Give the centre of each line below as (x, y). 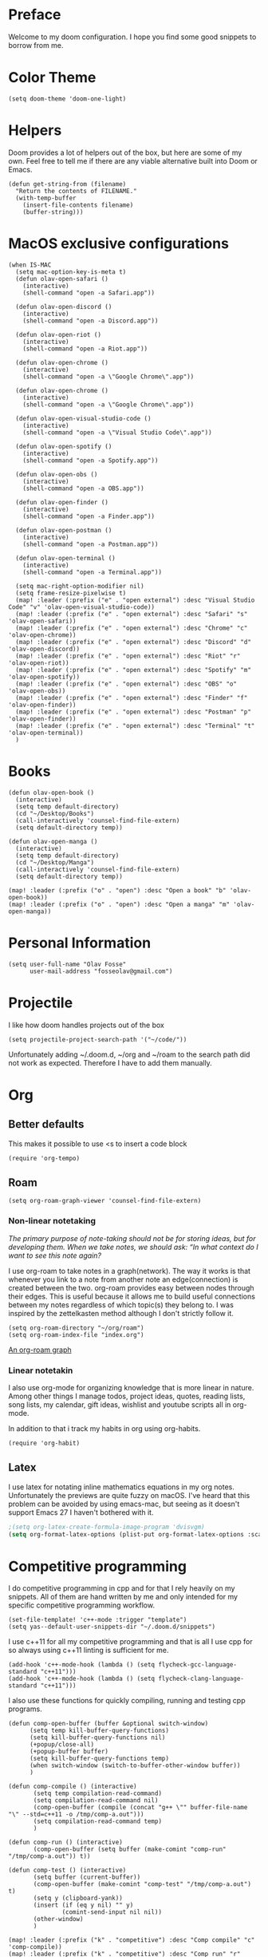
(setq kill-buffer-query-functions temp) (99, 1759)
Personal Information (80, 943)
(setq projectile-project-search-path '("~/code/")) (98, 1039)
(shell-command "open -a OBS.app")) (84, 488)
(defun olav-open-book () (51, 793)
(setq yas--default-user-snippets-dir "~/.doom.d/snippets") (112, 1627)
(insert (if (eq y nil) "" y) (83, 1905)
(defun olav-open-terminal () (65, 558)
